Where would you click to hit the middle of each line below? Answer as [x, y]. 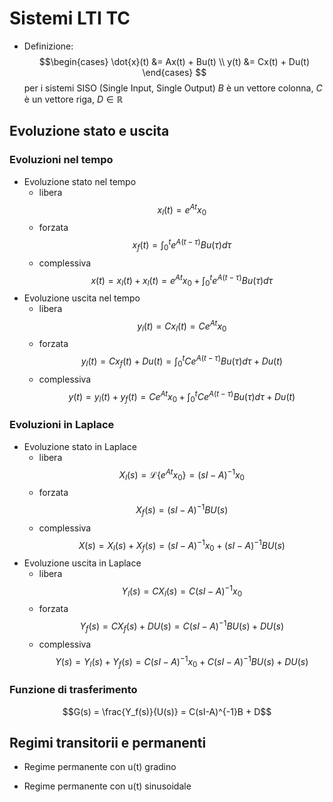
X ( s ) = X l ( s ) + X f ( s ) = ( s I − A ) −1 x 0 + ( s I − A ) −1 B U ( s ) [182, 545]
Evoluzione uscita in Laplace [82, 563]
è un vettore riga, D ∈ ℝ [73, 99]
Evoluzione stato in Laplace [80, 446]
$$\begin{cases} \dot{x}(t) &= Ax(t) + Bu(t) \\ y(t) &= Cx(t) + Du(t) [174, 61]
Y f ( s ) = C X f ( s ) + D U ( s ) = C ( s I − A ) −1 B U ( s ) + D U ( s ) [182, 626]
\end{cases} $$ [174, 72]
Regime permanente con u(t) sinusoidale [107, 786]
